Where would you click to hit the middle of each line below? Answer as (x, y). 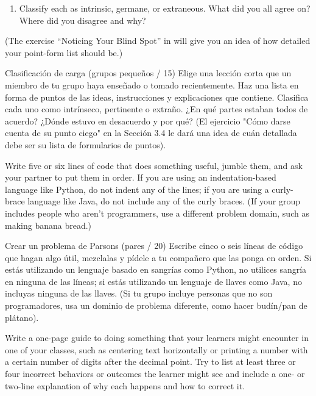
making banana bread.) (48, 225)
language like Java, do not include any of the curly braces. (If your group (164, 201)
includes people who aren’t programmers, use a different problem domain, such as (157, 213)
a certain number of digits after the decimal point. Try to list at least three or (150, 362)
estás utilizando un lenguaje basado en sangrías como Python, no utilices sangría (156, 269)
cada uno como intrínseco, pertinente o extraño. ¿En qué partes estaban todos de (156, 109)
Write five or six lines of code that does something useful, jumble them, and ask (154, 165)
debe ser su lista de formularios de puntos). (86, 144)
